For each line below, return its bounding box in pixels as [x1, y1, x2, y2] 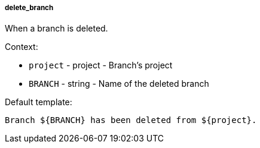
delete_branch [5, 4, 54, 12]
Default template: [5, 97, 72, 108]
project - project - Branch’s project [29, 60, 173, 71]
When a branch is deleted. [5, 23, 108, 34]
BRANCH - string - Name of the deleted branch [29, 78, 209, 89]
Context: [5, 42, 38, 52]
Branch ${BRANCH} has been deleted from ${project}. [5, 115, 257, 125]
